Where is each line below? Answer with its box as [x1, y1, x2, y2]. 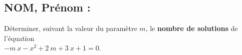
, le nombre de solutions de [145, 23, 238, 33]
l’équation [4, 32, 35, 43]
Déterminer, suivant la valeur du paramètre [4, 23, 137, 33]
